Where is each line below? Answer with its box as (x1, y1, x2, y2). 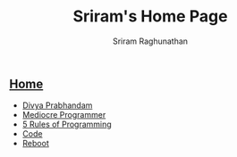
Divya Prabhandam (21, 100, 93, 111)
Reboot (21, 138, 49, 149)
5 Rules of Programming (21, 119, 112, 130)
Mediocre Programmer (21, 110, 106, 120)
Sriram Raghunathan (112, 36, 189, 46)
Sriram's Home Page (72, 6, 228, 27)
